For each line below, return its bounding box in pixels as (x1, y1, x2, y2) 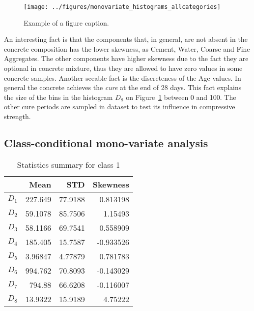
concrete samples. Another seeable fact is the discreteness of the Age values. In (4, 72, 241, 83)
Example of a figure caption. (24, 17, 109, 28)
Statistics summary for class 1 (17, 158, 120, 170)
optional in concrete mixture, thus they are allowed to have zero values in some (4, 63, 243, 73)
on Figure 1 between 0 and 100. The (126, 92, 236, 102)
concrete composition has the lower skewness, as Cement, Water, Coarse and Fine (4, 43, 250, 54)
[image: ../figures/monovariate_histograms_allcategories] (24, 3, 221, 10)
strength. (4, 111, 31, 121)
